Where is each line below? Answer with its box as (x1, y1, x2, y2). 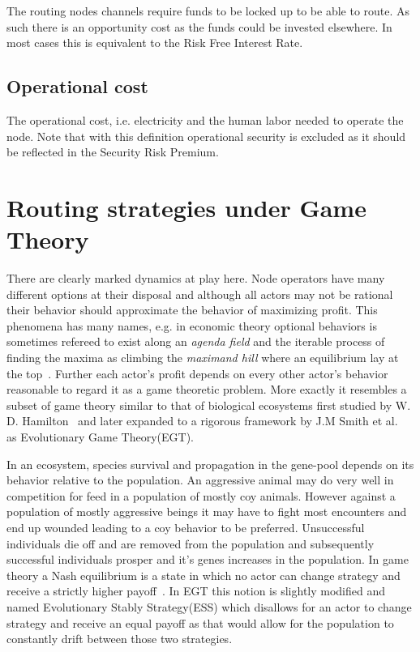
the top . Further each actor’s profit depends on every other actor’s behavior (6, 364, 388, 381)
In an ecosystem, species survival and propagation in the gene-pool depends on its (6, 455, 414, 472)
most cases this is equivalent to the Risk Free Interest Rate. (6, 34, 303, 51)
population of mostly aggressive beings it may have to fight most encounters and (6, 503, 407, 520)
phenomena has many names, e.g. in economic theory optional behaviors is (6, 317, 377, 334)
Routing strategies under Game (6, 190, 366, 224)
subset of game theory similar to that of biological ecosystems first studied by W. (6, 396, 411, 413)
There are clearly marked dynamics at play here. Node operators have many (6, 270, 385, 287)
